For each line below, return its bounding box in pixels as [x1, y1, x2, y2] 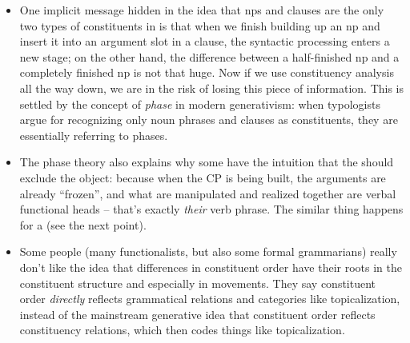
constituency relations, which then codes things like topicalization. [19, 321, 345, 338]
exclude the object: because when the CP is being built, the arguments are [19, 169, 386, 185]
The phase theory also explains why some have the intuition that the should [19, 154, 394, 170]
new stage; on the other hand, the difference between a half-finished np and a [19, 48, 400, 65]
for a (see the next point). [19, 216, 147, 233]
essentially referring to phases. [19, 126, 168, 143]
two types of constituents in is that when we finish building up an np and [19, 17, 380, 34]
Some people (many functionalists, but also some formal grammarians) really [19, 243, 397, 260]
